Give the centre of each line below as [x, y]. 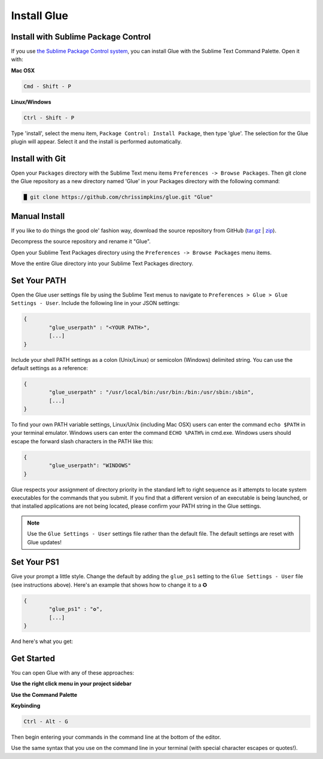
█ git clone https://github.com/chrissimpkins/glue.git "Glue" [118, 197]
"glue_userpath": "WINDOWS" [90, 466]
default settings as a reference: [50, 368]
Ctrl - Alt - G [46, 722]
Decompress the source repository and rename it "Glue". [81, 242]
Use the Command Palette [44, 694]
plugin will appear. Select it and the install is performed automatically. [97, 142]
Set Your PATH [39, 280]
